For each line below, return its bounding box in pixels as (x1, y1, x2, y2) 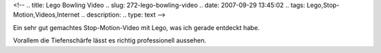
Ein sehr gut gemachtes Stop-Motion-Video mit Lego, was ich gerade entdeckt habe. (13, 23, 260, 31)
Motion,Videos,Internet (13, 10, 80, 19)
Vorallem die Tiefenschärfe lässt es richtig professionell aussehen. (13, 36, 207, 45)
